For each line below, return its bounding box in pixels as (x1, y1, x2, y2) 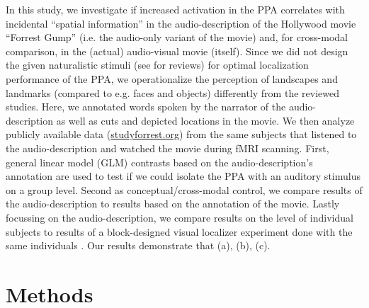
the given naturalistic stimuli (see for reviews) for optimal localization (6, 57, 309, 72)
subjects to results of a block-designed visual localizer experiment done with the (6, 224, 353, 239)
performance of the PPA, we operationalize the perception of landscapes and (6, 71, 338, 86)
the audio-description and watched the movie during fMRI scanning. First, (6, 140, 329, 155)
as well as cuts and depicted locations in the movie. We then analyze (56, 113, 355, 127)
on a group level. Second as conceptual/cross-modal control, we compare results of (6, 182, 363, 197)
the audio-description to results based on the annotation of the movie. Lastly (6, 196, 340, 211)
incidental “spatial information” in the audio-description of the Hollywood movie (6, 16, 356, 30)
